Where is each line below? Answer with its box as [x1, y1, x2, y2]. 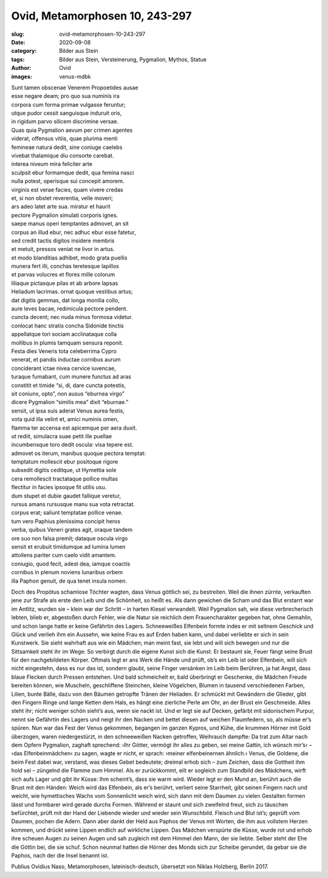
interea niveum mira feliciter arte [11, 160, 92, 168]
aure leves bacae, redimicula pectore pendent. [11, 305, 128, 312]
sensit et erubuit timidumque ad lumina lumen [11, 543, 126, 550]
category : [11, 47, 37, 55]
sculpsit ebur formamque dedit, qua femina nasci [11, 169, 134, 176]
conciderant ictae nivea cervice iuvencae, [11, 365, 116, 372]
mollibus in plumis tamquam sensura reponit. [11, 339, 124, 346]
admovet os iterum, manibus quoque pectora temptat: [11, 450, 146, 457]
